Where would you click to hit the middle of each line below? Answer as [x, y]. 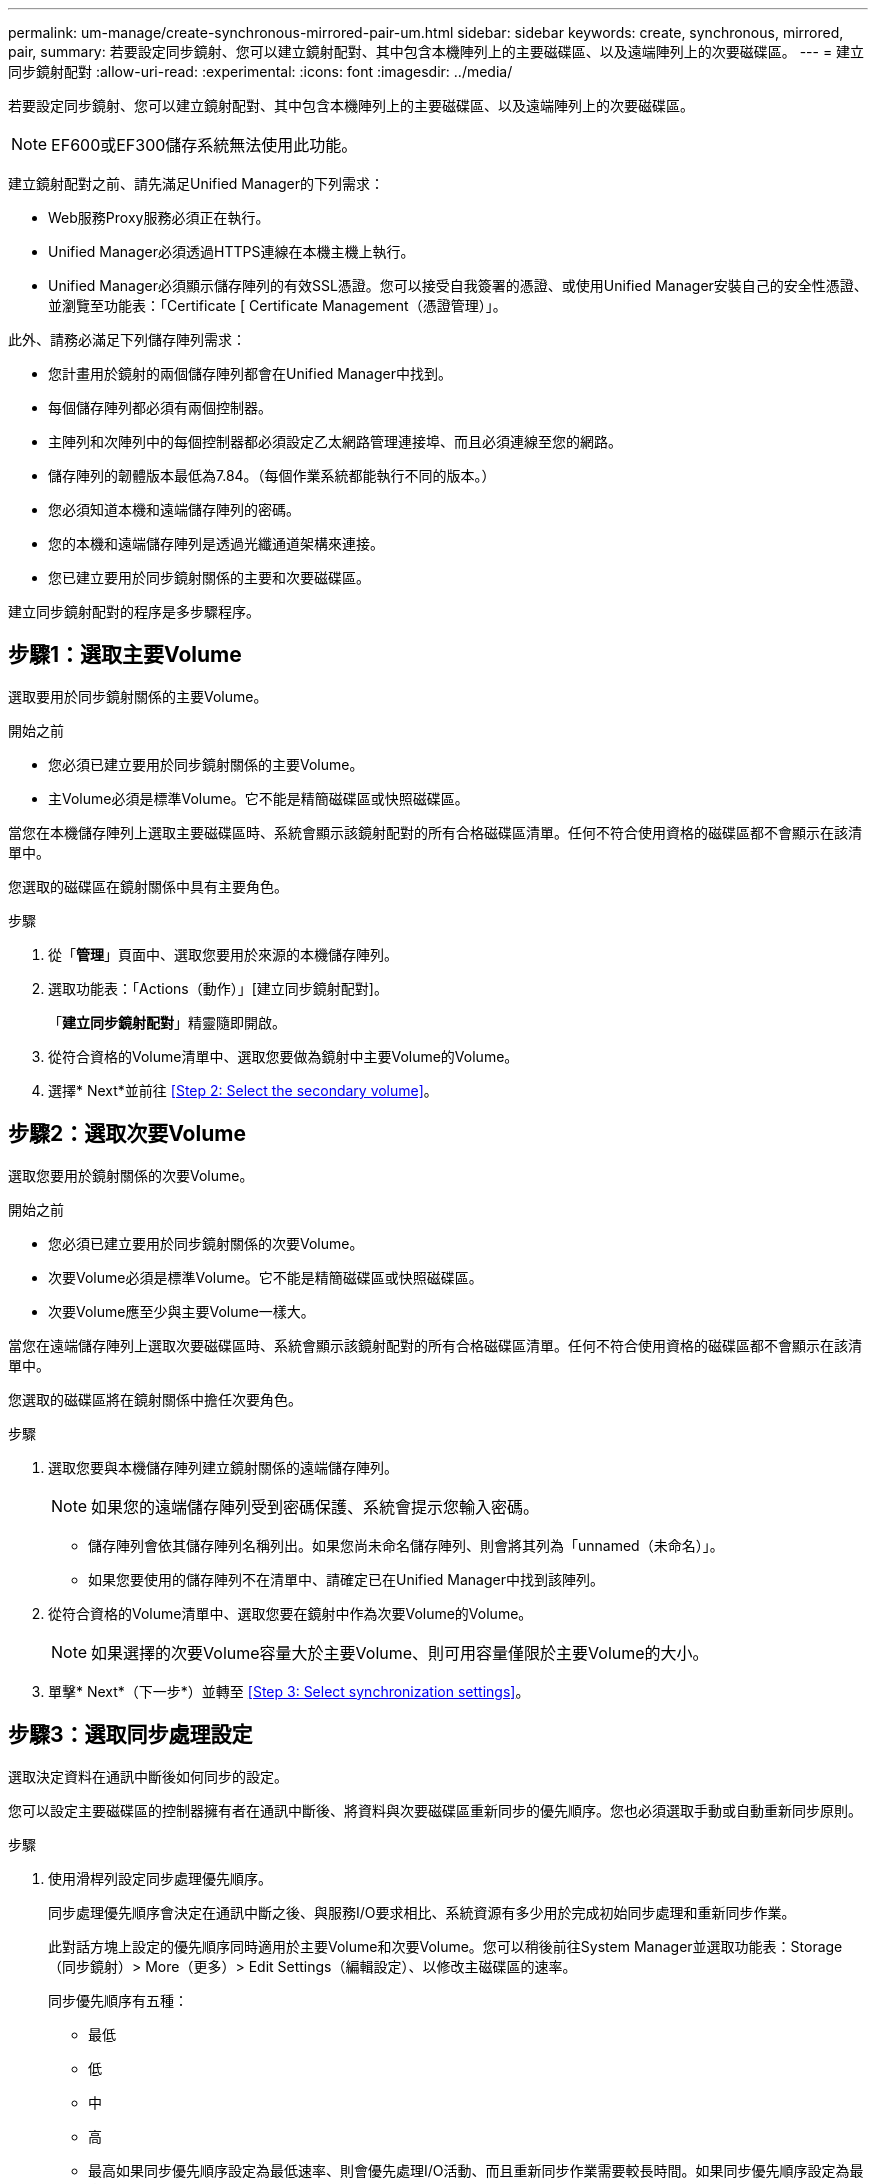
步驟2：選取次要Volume [127, 1134]
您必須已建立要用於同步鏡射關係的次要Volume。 [206, 1243]
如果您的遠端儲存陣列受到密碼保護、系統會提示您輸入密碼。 [315, 1506]
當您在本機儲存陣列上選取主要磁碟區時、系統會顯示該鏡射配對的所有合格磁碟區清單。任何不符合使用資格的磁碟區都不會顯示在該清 [435, 832]
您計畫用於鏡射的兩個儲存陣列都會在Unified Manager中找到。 [250, 373]
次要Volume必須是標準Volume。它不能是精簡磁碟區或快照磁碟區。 [265, 1277]
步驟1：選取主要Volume [125, 655]
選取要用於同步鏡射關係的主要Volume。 [138, 696]
